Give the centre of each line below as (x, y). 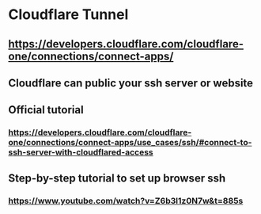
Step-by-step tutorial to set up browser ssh (117, 178)
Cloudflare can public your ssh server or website (131, 83)
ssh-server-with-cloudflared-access (81, 152)
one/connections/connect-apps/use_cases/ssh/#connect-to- (130, 143)
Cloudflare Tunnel (68, 15)
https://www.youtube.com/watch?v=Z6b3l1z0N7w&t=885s (126, 201)
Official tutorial (46, 110)
